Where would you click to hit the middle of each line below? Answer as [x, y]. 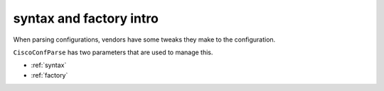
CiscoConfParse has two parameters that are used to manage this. [113, 52]
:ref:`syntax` [49, 65]
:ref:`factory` [49, 75]
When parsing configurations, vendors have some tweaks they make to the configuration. [144, 40]
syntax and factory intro [86, 18]
